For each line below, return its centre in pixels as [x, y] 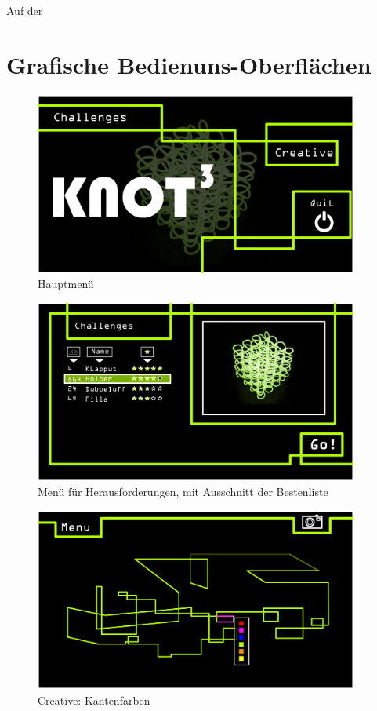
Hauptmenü [66, 284]
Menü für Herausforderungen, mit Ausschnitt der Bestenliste [183, 492]
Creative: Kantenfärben [94, 700]
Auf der [25, 10]
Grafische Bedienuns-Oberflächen [189, 64]
